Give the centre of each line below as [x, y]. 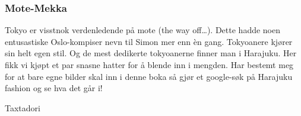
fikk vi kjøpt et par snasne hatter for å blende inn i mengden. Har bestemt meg [149, 65]
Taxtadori [23, 107]
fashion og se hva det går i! [54, 88]
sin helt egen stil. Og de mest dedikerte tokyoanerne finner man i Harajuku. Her [151, 53]
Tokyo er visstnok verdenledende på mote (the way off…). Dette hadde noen [143, 30]
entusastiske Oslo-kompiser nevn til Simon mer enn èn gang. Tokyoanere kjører [149, 41]
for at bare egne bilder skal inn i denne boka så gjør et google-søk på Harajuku [149, 76]
